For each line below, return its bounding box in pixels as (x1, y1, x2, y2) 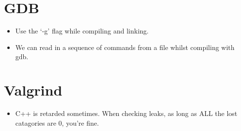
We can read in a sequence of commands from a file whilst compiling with (15, 42, 235, 52)
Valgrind (4, 80, 63, 100)
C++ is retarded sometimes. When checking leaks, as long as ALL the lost (15, 108, 238, 118)
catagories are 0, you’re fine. (15, 117, 99, 128)
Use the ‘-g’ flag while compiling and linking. (15, 26, 149, 36)
